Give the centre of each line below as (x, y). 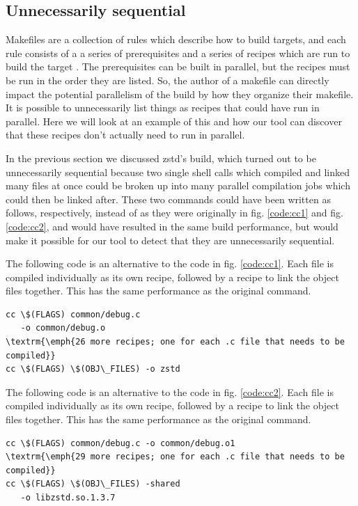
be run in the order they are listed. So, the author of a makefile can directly (168, 80)
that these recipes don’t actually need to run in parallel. (125, 135)
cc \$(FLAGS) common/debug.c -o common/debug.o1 (120, 443)
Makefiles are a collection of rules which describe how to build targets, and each (176, 39)
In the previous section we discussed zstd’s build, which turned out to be (161, 158)
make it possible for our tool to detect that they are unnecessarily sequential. (170, 240)
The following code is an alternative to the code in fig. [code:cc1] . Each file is (170, 263)
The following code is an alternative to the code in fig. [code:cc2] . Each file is (170, 392)
